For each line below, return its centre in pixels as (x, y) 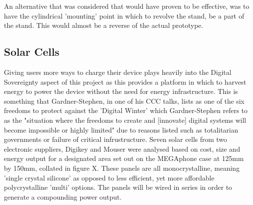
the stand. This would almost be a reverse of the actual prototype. (104, 25)
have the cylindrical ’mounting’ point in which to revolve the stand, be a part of (124, 15)
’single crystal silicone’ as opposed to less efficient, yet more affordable (109, 177)
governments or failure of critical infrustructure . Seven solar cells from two (115, 139)
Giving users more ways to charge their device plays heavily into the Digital (118, 72)
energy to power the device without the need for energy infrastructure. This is (121, 91)
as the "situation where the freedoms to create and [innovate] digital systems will (125, 120)
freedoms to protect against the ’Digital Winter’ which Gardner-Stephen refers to (126, 110)
